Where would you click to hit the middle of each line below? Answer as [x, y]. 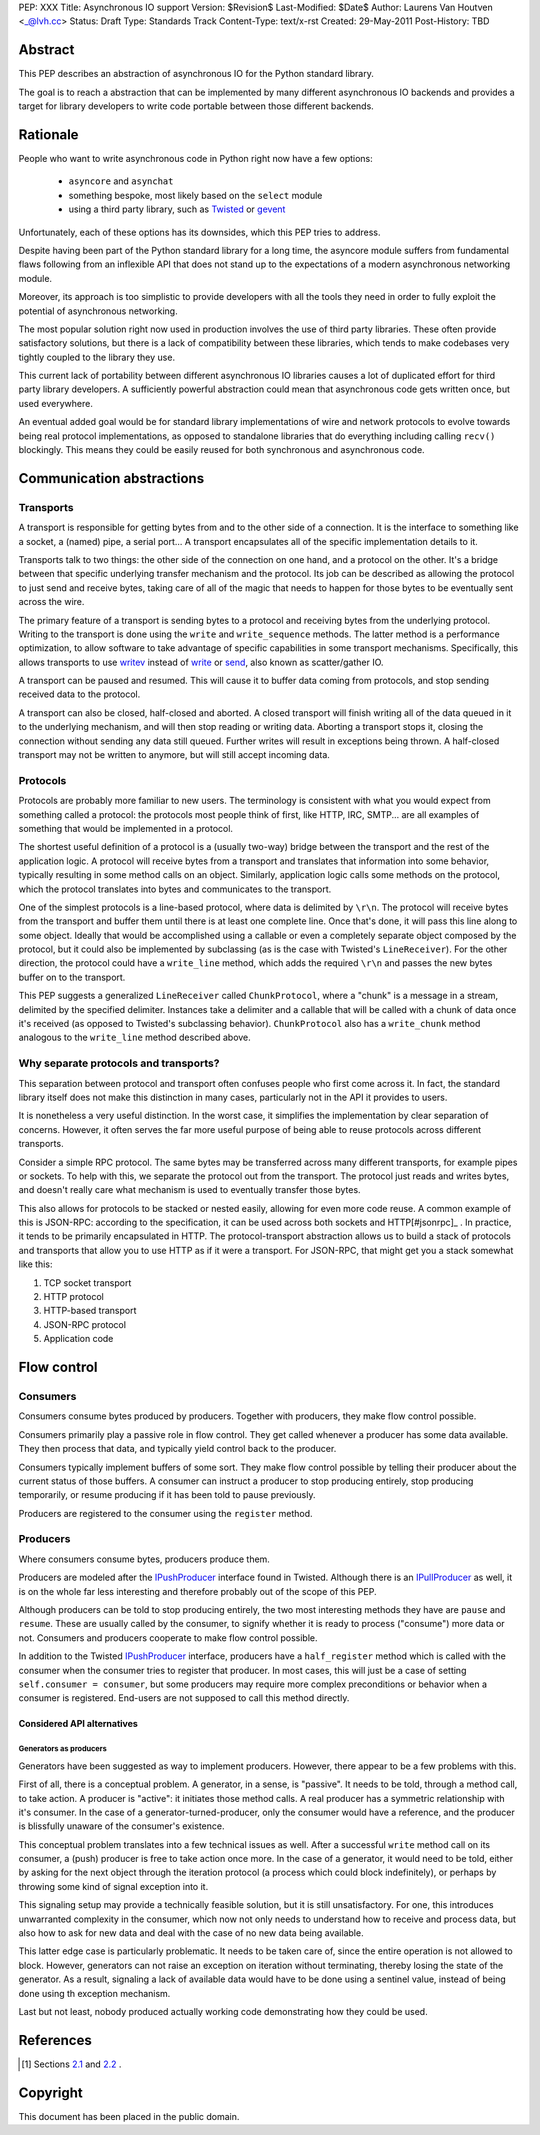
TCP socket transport [87, 1282]
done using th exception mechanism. [94, 1993]
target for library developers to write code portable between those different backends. [196, 106]
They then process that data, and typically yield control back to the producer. [177, 1449]
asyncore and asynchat [121, 181]
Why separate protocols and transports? [119, 1063]
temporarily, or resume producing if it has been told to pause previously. [167, 1495]
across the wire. [51, 602]
